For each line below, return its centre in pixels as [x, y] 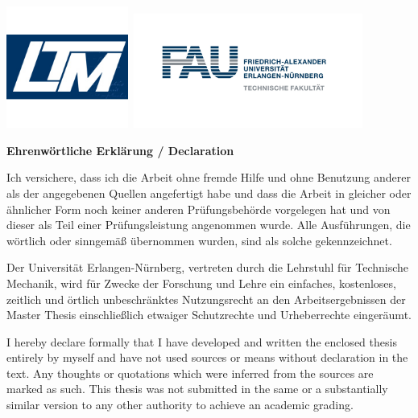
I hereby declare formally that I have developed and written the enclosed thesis [202, 341]
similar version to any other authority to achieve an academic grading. [180, 405]
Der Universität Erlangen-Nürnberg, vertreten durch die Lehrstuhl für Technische [208, 267]
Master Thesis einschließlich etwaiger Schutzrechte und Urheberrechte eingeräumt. [209, 315]
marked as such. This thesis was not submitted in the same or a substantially [197, 389]
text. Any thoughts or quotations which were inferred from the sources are [190, 373]
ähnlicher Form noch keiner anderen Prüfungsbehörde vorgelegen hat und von [199, 209]
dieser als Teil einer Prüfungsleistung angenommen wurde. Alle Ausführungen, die [209, 225]
